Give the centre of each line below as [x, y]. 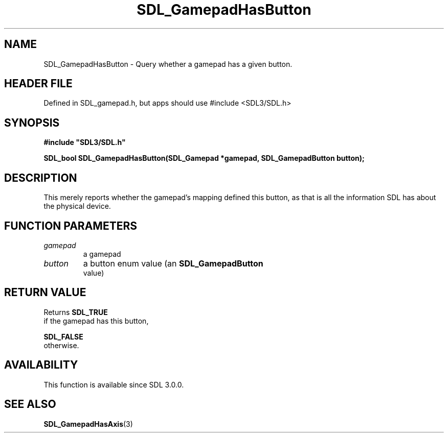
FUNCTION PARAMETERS [71, 226]
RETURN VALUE [45, 293]
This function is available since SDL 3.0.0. [114, 384]
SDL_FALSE [63, 336]
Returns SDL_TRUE [76, 312]
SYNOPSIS [32, 123]
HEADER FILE [38, 84]
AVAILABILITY [41, 365]
